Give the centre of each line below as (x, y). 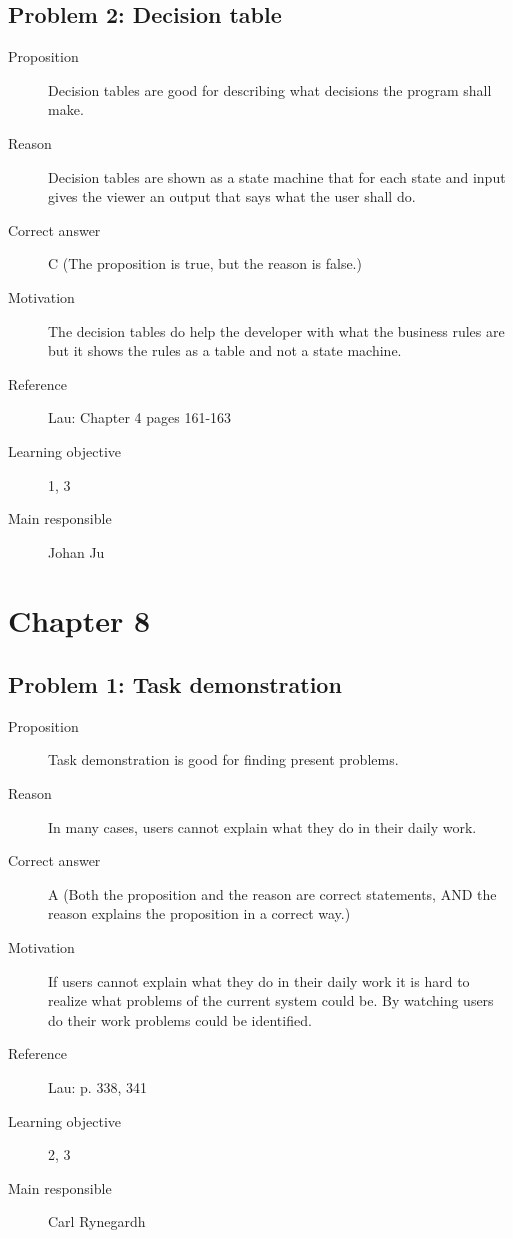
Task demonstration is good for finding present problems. (223, 759)
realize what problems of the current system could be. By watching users (271, 1000)
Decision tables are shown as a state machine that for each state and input (277, 176)
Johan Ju (76, 551)
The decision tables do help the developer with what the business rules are (276, 330)
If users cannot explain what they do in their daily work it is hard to (259, 980)
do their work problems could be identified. (180, 1019)
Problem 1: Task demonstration (175, 684)
